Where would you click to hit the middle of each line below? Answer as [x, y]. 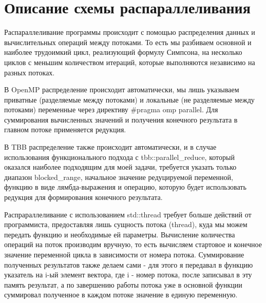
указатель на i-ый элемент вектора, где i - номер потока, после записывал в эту [128, 275]
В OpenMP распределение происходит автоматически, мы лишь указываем [122, 89]
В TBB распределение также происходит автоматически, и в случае [110, 147]
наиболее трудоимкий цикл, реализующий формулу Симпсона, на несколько [123, 52]
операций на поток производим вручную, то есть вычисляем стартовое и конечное [133, 244]
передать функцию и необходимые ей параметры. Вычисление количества [120, 234]
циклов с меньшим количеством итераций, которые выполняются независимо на [130, 62]
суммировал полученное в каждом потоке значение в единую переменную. [121, 295]
